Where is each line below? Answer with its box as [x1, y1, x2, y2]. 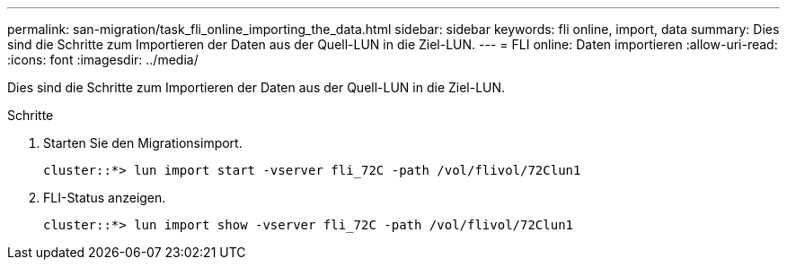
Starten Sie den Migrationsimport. [43, 135, 243, 151]
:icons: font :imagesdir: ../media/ [7, 52, 199, 67]
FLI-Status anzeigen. [43, 190, 166, 205]
